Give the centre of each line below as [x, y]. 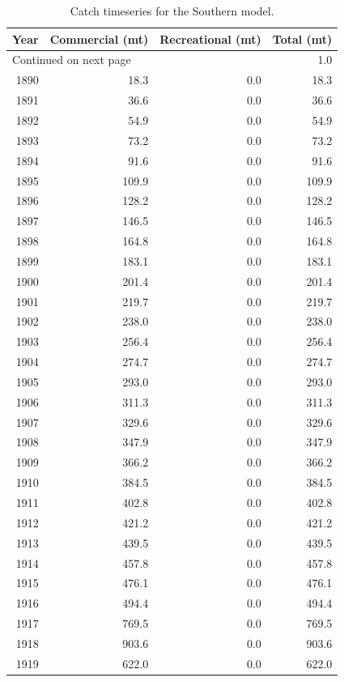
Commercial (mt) [99, 38]
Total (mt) [302, 38]
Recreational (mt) [210, 38]
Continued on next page [72, 60]
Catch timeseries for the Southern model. [172, 11]
